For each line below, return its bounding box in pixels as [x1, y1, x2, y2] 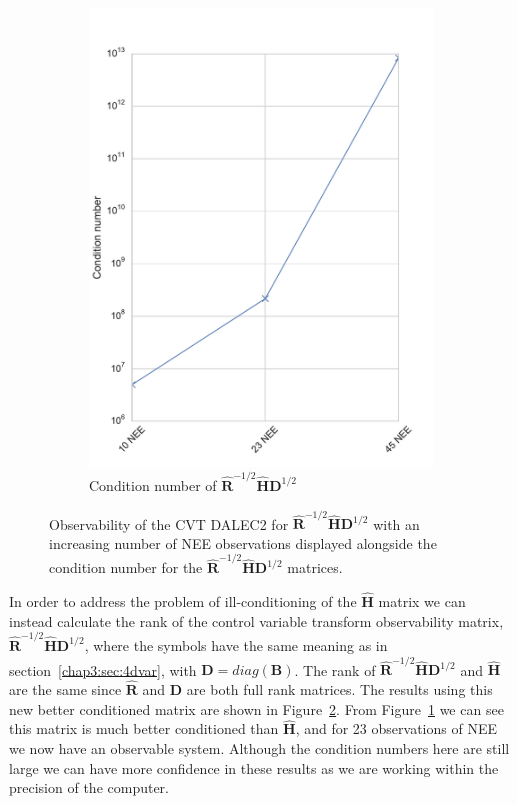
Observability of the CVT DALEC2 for [49, 513, 289, 534]
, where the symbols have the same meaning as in [84, 634, 388, 655]
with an [373, 513, 420, 534]
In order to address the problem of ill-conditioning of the [9, 591, 357, 611]
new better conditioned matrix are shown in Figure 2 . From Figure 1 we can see [9, 698, 504, 719]
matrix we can [378, 591, 466, 611]
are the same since [9, 679, 122, 700]
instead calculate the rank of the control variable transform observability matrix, [9, 610, 504, 631]
